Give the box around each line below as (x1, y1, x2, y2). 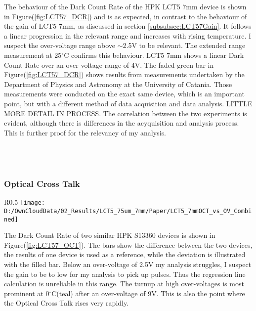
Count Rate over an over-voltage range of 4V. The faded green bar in (4, 59, 214, 70)
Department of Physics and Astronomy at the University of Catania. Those (4, 79, 232, 89)
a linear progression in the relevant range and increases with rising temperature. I (4, 30, 252, 41)
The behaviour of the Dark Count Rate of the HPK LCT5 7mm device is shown (4, 1, 247, 11)
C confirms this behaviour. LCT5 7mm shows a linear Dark (64, 49, 244, 60)
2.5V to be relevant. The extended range (123, 40, 246, 50)
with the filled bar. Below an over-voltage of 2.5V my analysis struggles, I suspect (4, 259, 252, 269)
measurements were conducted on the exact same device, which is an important (4, 89, 245, 99)
